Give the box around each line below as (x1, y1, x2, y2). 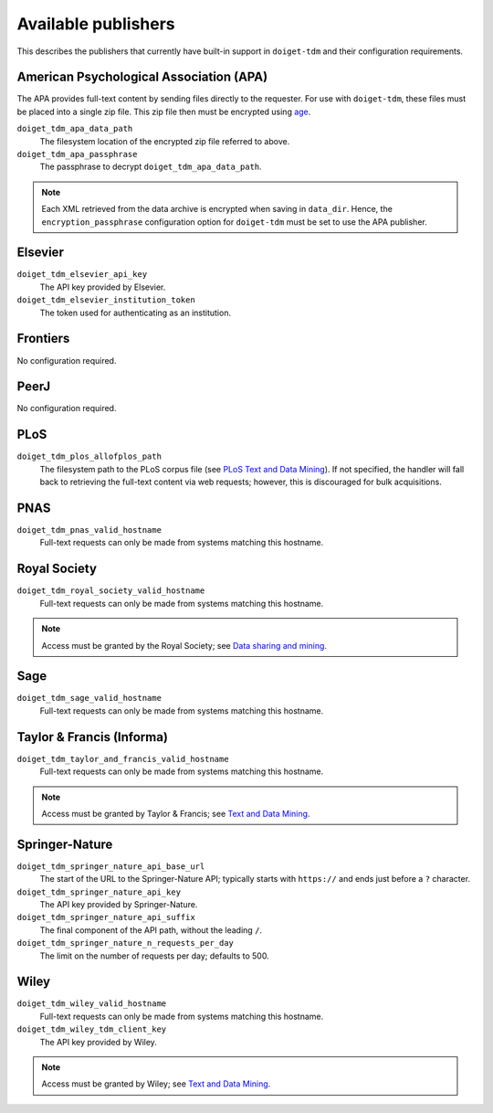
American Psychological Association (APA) (16, 69, 268, 85)
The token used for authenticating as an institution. (39, 307, 232, 318)
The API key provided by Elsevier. (39, 281, 166, 292)
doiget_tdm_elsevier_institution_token (16, 295, 195, 305)
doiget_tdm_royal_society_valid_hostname (16, 586, 205, 596)
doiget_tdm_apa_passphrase (16, 149, 138, 160)
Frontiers (16, 331, 70, 346)
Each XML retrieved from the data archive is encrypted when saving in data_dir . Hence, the (41, 204, 393, 215)
